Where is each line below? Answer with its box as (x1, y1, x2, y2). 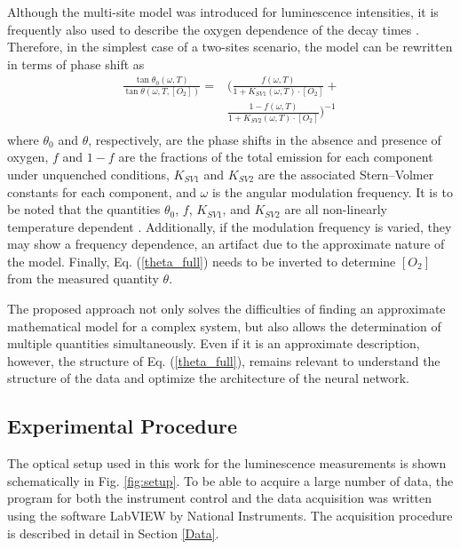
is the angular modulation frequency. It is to (211, 182, 453, 201)
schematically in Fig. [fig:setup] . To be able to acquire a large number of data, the (7, 471, 454, 489)
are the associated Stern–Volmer (258, 164, 434, 183)
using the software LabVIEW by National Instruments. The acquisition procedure (7, 506, 453, 525)
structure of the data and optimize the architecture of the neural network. (7, 369, 409, 387)
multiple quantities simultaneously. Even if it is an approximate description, (7, 334, 420, 353)
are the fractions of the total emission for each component (118, 147, 433, 166)
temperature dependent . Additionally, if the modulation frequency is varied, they (7, 217, 452, 235)
